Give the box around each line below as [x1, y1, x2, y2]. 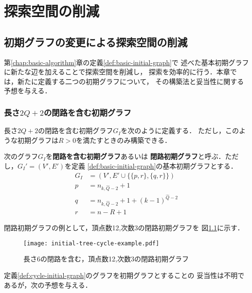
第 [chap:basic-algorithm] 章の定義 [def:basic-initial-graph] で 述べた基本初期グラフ [4, 57, 249, 67]
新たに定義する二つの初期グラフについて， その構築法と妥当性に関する [17, 76, 244, 86]
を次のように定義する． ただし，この [121, 125, 239, 136]
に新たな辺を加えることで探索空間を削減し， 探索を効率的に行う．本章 [4, 67, 230, 77]
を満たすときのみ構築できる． [76, 135, 172, 145]
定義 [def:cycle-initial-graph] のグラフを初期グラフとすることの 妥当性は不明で [4, 270, 245, 280]
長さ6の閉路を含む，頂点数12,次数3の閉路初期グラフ [23, 254, 189, 264]
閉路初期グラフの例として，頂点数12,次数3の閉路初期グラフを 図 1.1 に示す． [4, 223, 244, 233]
